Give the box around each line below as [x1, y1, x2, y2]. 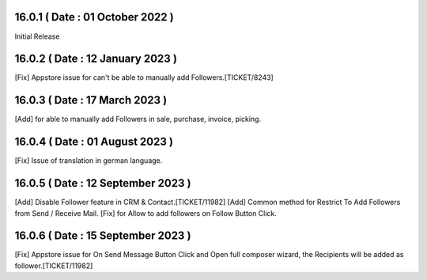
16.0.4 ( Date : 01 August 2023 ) [14, 135, 174, 149]
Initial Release [14, 32, 60, 41]
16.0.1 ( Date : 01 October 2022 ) [14, 10, 174, 24]
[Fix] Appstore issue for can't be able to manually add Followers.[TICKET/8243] [14, 73, 274, 82]
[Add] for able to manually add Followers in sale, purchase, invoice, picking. [14, 115, 261, 124]
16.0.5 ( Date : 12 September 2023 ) [14, 176, 191, 190]
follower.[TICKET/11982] [14, 261, 93, 271]
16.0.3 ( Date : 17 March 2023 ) [14, 93, 168, 107]
